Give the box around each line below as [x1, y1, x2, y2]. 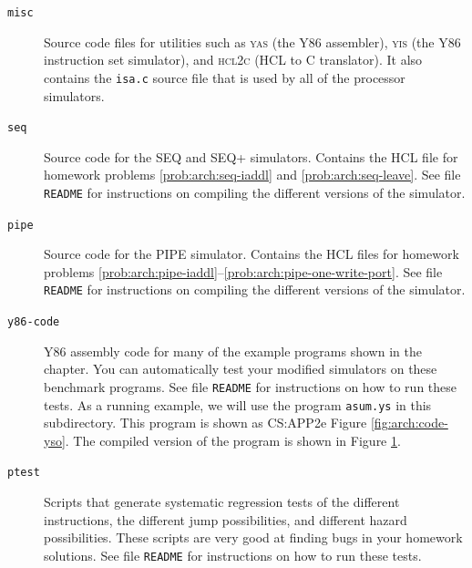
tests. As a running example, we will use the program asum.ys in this [44, 395, 432, 414]
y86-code [7, 315, 60, 329]
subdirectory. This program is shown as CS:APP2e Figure [44, 413, 367, 432]
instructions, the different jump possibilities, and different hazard [44, 510, 407, 529]
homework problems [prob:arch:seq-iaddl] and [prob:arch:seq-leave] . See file [44, 165, 461, 184]
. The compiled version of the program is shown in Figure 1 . [65, 430, 401, 449]
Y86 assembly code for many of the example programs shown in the [44, 341, 422, 360]
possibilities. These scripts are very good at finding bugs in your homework [44, 528, 463, 547]
